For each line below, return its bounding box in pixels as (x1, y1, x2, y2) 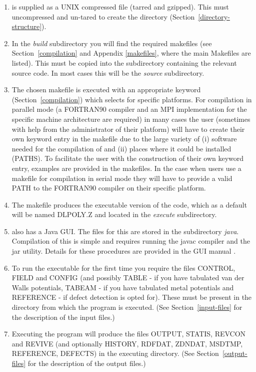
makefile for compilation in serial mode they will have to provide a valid (11, 172, 232, 183)
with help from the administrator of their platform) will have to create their (11, 123, 245, 134)
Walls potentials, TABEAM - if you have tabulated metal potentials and (11, 282, 234, 292)
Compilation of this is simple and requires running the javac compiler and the (11, 236, 250, 246)
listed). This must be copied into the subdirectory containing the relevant (11, 57, 237, 68)
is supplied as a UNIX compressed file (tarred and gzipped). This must (11, 2, 229, 12)
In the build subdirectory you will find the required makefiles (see (11, 38, 212, 48)
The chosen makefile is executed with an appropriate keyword (11, 84, 201, 95)
